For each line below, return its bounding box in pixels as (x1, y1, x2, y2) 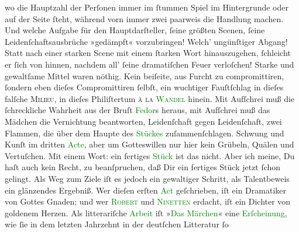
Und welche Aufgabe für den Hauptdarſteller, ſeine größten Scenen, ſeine (5, 24, 265, 36)
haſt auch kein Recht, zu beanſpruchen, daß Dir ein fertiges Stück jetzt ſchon (5, 161, 281, 173)
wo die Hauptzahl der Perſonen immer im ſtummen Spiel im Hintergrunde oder (5, 1, 289, 13)
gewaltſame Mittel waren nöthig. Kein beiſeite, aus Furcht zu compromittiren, (5, 69, 284, 82)
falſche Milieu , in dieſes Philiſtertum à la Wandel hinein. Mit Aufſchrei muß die (5, 92, 295, 104)
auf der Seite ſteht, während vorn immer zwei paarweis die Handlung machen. (5, 12, 284, 24)
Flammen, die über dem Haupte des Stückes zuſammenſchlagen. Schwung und (5, 126, 284, 139)
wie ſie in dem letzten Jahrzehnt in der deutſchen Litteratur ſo (5, 218, 229, 230)
